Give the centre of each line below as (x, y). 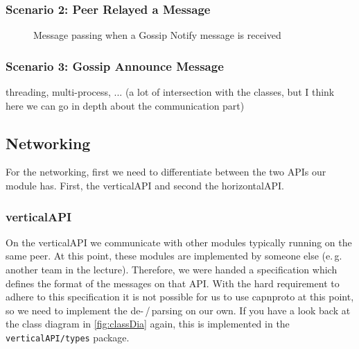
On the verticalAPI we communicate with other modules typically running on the (179, 242)
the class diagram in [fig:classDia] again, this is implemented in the (148, 324)
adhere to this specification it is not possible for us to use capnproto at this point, (180, 297)
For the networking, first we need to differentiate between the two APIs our (166, 172)
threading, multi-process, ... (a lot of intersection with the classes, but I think (170, 92)
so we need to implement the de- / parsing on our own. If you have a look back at (178, 310)
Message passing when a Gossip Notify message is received (157, 35)
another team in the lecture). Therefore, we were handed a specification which (172, 270)
